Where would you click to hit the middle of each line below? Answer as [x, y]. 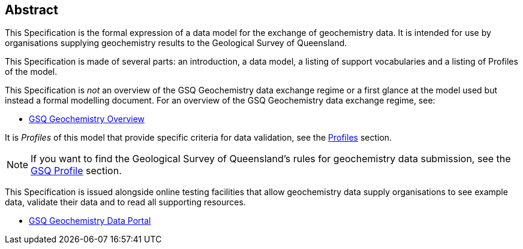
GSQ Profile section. [76, 171]
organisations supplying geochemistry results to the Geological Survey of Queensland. [176, 43]
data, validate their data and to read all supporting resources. [125, 202]
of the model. [31, 72]
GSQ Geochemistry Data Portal [90, 221]
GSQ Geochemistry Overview [87, 119]
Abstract [31, 10]
